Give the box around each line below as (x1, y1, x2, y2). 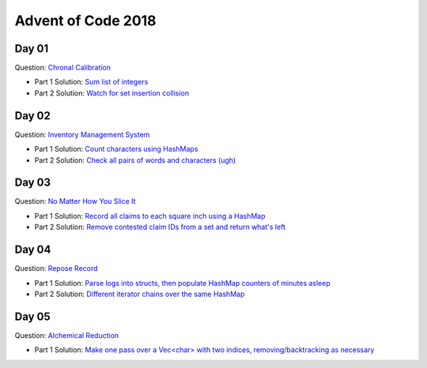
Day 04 (14, 243, 51, 257)
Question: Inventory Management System (14, 130, 150, 139)
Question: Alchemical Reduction (14, 330, 119, 340)
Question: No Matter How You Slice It (14, 197, 136, 206)
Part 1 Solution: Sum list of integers (34, 77, 149, 87)
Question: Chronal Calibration (14, 63, 111, 73)
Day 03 (14, 176, 51, 190)
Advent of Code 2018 (14, 12, 157, 29)
